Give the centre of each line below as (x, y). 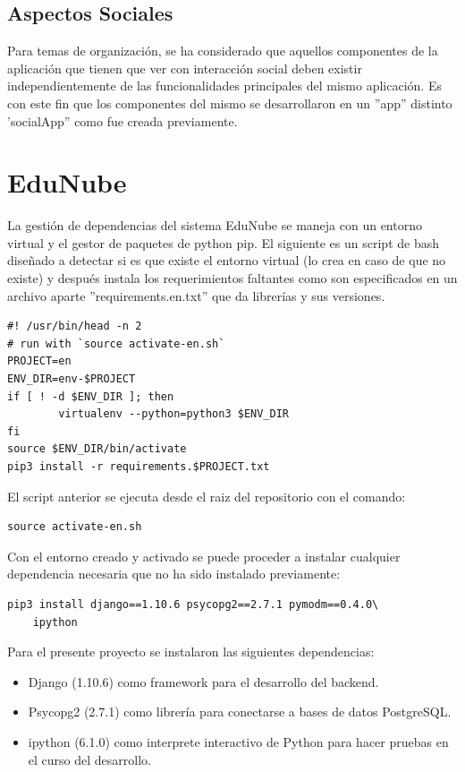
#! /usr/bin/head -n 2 (75, 326)
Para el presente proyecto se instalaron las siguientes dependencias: (191, 652)
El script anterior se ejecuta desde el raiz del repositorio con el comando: (207, 496)
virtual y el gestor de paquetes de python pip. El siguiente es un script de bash (223, 242)
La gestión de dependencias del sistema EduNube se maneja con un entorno (215, 225)
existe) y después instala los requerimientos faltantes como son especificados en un (232, 278)
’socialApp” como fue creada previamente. (123, 120)
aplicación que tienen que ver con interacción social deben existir (185, 68)
